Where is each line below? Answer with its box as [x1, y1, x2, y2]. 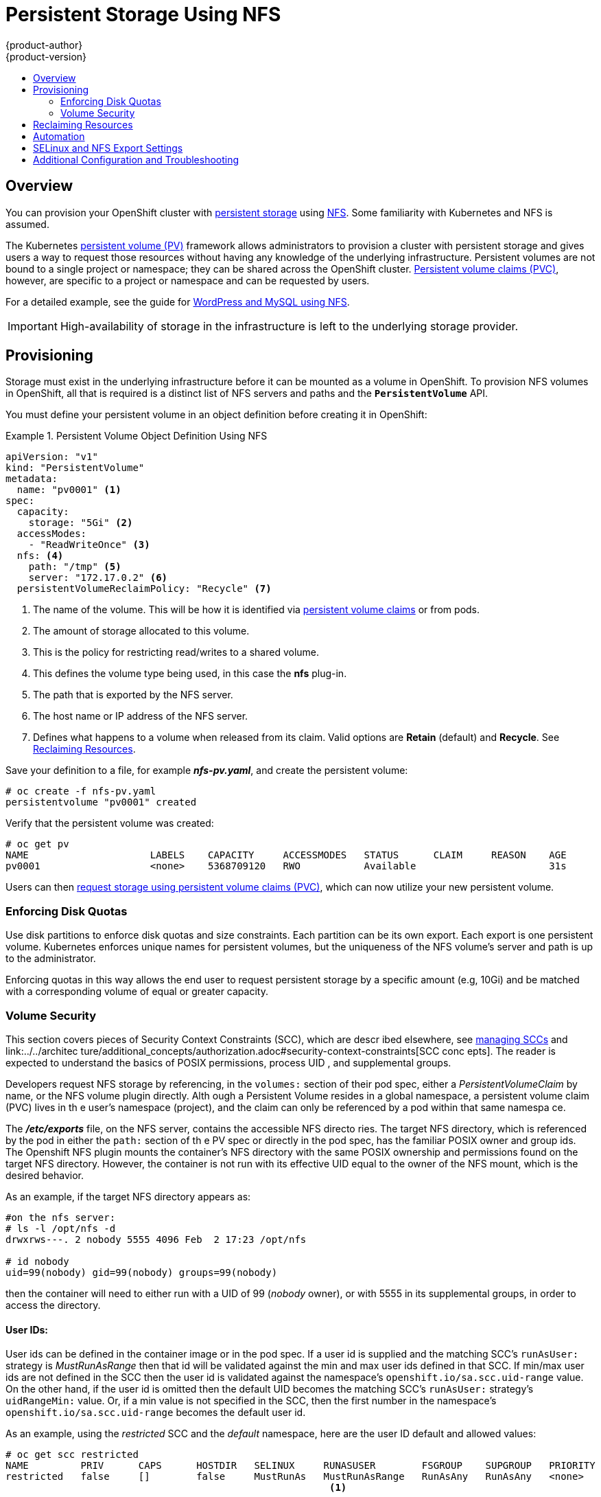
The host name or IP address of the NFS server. [33, 710, 248, 722]
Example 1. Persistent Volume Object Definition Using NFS [5, 430, 268, 442]
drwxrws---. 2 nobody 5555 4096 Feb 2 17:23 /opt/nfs [5, 1233, 307, 1245]
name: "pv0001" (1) [16, 484, 121, 496]
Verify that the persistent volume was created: [5, 817, 214, 830]
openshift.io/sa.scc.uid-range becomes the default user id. [5, 1406, 306, 1419]
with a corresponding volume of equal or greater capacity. [5, 985, 268, 998]
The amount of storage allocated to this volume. [33, 625, 250, 637]
